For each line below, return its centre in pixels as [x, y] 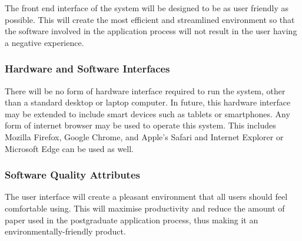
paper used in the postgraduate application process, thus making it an [132, 219]
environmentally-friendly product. [65, 231]
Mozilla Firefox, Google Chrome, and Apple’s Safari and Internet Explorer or [144, 136]
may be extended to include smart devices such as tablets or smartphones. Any [147, 113]
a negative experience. [44, 42]
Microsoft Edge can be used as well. [69, 148]
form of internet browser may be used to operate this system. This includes [140, 125]
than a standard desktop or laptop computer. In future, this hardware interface [148, 102]
